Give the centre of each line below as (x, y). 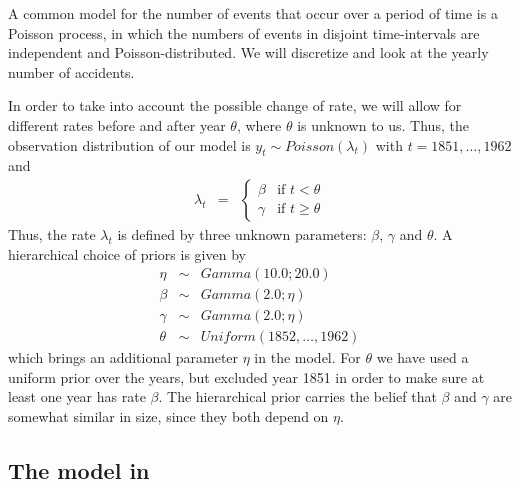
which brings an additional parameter (123, 357)
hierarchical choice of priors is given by (127, 253)
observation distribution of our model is (129, 144)
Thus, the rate (52, 233)
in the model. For (307, 357)
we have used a (422, 357)
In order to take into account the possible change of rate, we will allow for (235, 105)
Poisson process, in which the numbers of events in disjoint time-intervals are (244, 32)
